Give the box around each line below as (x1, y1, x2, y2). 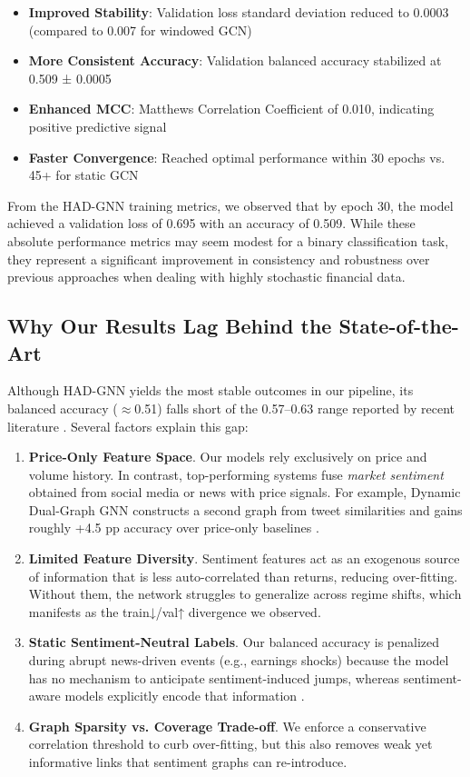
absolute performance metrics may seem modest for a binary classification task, (7, 231, 449, 250)
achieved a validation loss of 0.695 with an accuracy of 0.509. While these (7, 214, 416, 233)
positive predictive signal (28, 116, 167, 135)
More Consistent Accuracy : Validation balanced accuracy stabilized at (28, 51, 442, 70)
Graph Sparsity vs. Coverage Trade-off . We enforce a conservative (28, 716, 426, 735)
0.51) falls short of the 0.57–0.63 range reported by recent (134, 398, 455, 417)
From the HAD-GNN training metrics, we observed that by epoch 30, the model (7, 195, 454, 214)
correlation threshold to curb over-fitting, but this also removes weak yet (28, 734, 433, 753)
